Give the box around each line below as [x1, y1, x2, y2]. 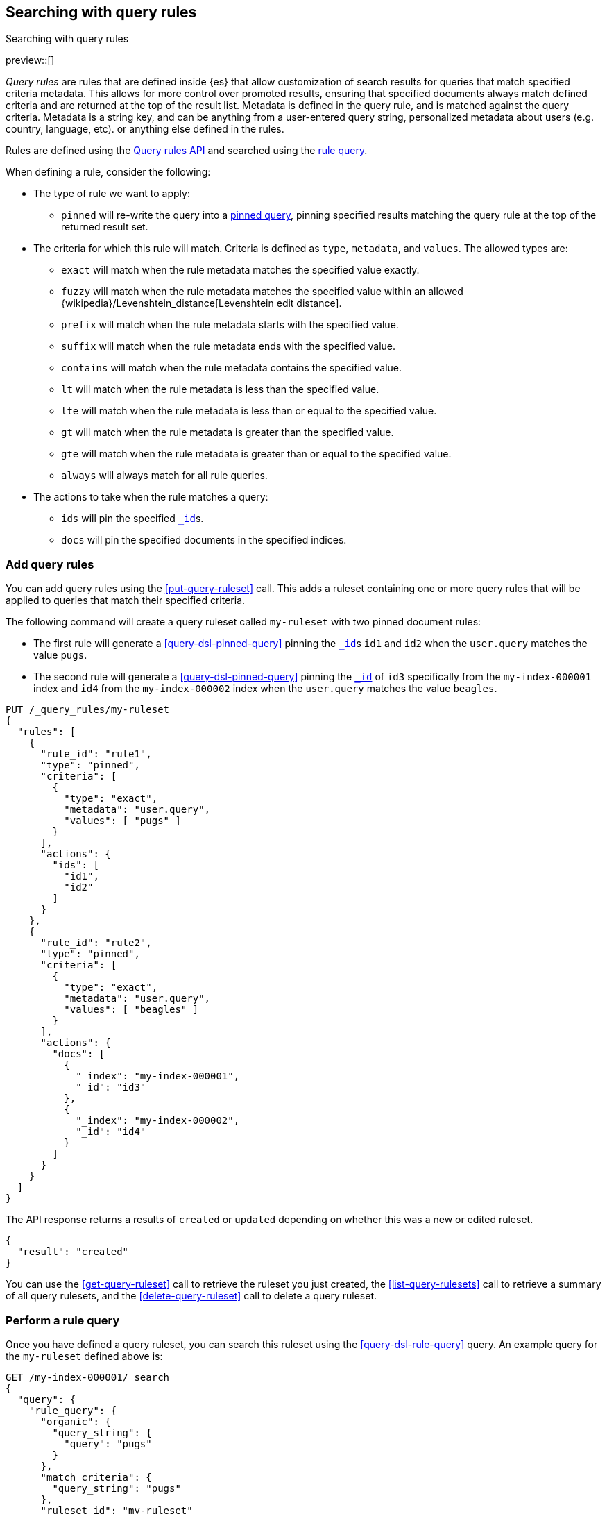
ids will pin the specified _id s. [61, 512, 204, 525]
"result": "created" [17, 1246, 129, 1258]
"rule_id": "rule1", [40, 748, 152, 760]
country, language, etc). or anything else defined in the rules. [6, 123, 284, 135]
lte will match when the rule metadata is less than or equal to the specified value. [61, 405, 437, 417]
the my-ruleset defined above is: [6, 1349, 163, 1362]
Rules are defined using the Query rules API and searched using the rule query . [6, 144, 368, 157]
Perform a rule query [6, 1313, 120, 1327]
